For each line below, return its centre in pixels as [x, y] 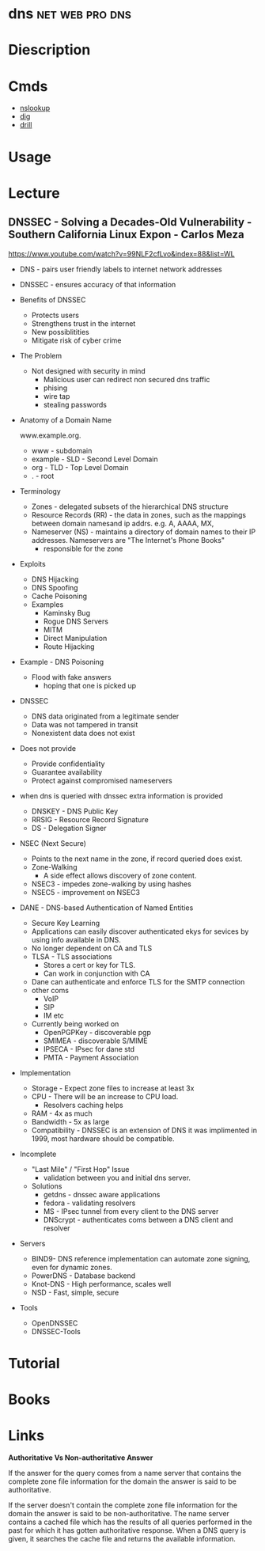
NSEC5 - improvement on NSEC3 [86, 892]
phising [55, 388]
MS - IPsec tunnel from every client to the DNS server [131, 1211]
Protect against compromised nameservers [102, 780]
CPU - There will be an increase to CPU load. [105, 1096]
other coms [50, 990]
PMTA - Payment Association [91, 1057]
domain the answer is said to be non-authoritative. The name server [119, 1513]
